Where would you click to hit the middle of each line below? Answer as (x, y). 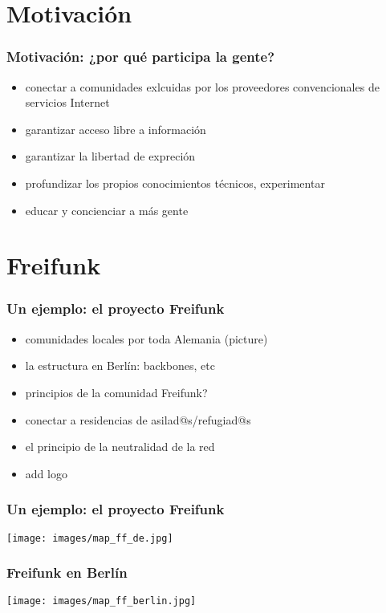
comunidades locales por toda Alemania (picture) (146, 338)
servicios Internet (67, 102)
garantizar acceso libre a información (116, 129)
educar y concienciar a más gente (107, 210)
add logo (46, 473)
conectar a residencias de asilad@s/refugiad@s (138, 419)
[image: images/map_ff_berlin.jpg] (102, 601)
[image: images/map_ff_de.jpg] (90, 538)
